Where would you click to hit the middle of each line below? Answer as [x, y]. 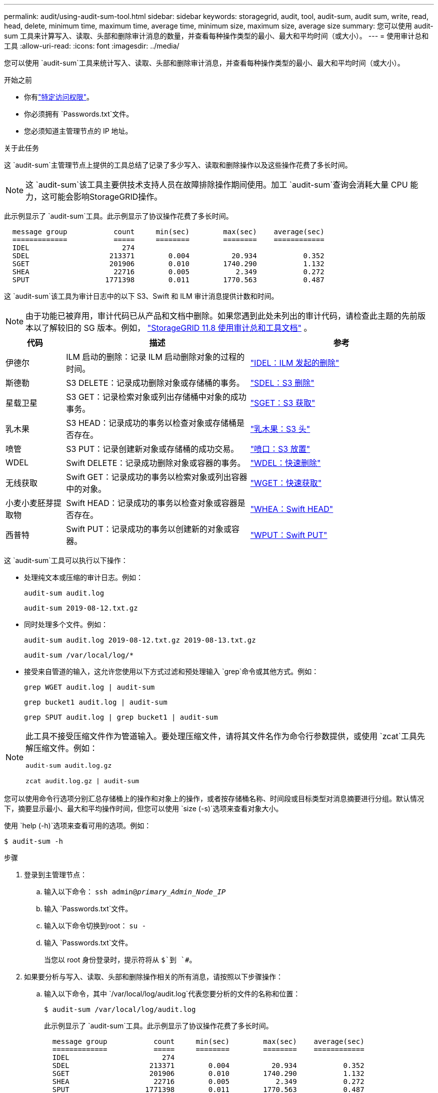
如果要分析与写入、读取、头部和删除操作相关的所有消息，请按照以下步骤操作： [153, 977]
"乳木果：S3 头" [280, 429]
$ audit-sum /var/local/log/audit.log [120, 1009]
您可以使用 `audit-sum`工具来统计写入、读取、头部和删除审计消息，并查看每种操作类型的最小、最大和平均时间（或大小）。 [204, 63]
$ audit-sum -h [34, 841]
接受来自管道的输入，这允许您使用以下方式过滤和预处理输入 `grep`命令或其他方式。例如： [171, 671]
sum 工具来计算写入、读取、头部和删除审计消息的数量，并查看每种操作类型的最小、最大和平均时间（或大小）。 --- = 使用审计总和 [216, 36]
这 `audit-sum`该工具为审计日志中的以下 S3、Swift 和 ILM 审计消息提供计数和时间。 [141, 296]
